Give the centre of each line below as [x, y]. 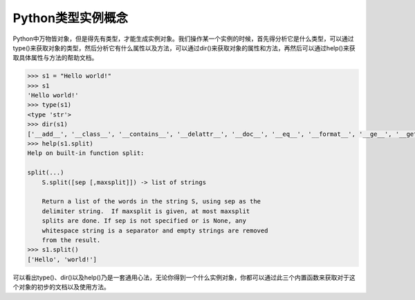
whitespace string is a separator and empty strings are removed [155, 230]
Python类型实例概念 [70, 18]
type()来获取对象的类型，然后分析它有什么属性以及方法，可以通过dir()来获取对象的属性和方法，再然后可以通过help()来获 [184, 48]
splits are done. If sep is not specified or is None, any [144, 221]
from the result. [71, 240]
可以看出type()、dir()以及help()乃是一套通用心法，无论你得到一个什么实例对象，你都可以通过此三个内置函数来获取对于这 [184, 277]
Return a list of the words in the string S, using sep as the [151, 201]
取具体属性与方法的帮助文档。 [55, 58]
